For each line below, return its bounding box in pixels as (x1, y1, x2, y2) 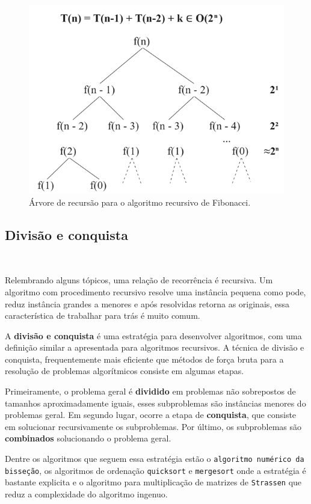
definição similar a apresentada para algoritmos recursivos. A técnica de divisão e (5, 341, 304, 354)
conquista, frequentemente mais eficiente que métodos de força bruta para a (5, 352, 284, 365)
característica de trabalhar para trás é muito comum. (5, 309, 200, 322)
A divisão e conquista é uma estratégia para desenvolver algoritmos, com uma (5, 329, 302, 342)
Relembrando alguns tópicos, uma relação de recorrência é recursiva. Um (5, 274, 273, 286)
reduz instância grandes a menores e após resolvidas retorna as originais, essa (5, 297, 290, 310)
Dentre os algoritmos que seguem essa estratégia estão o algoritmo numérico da (5, 452, 304, 465)
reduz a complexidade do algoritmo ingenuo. (5, 488, 168, 500)
